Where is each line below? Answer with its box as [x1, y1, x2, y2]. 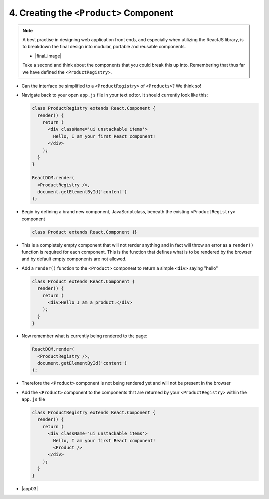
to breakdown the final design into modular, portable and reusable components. [22, 44, 186, 50]
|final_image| [35, 53, 62, 59]
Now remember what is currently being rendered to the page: [21, 333, 148, 339]
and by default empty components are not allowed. [21, 256, 127, 262]
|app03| [21, 485, 38, 491]
